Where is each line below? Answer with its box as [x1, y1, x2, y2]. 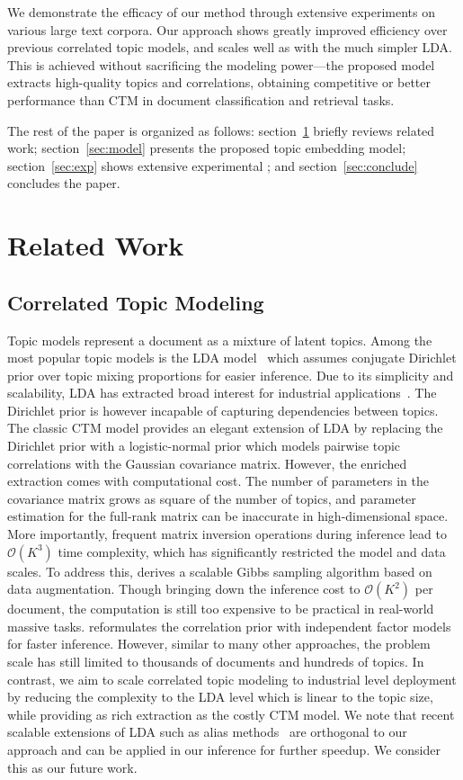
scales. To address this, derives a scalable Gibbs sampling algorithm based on [7, 561, 432, 580]
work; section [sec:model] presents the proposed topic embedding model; [7, 139, 406, 157]
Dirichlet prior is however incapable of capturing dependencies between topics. [7, 400, 439, 419]
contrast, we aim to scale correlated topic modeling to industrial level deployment [7, 669, 457, 688]
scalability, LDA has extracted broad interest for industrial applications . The [7, 383, 437, 402]
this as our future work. [7, 758, 138, 776]
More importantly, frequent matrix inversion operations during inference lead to [7, 524, 447, 543]
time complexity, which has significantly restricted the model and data [58, 542, 446, 560]
